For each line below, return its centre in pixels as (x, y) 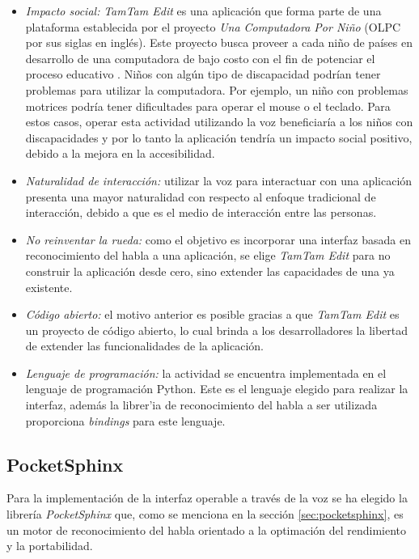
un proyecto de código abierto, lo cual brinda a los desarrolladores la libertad (217, 330)
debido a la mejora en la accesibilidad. (120, 153)
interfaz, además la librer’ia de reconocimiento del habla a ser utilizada (201, 405)
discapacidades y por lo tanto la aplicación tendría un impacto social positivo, (219, 137)
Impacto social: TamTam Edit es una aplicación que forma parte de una (203, 11)
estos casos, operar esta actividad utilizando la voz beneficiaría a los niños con (219, 122)
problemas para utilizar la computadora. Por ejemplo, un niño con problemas (217, 89)
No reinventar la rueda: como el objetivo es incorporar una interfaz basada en (218, 239)
